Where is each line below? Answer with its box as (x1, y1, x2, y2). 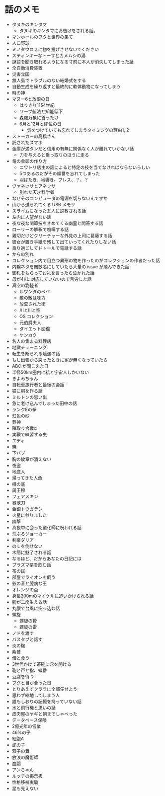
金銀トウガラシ (11, 506, 43, 512)
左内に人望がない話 (11, 214, 52, 220)
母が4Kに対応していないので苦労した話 (11, 276, 92, 282)
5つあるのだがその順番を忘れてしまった (19, 170, 100, 176)
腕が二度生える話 (11, 599, 47, 605)
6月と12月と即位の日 (19, 121, 62, 127)
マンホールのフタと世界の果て (11, 34, 73, 40)
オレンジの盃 (11, 586, 38, 592)
